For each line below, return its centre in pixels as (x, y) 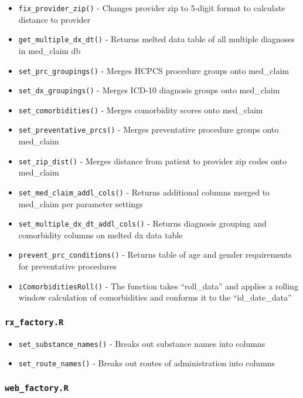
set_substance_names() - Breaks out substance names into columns (142, 343)
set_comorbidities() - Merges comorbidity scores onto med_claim (141, 109)
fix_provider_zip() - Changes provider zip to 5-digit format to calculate (152, 8)
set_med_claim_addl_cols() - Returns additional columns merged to (144, 192)
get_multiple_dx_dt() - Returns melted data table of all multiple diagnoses (156, 39)
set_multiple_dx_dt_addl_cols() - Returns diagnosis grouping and (142, 223)
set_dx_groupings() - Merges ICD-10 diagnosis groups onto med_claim (149, 90)
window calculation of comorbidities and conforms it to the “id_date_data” (155, 297)
